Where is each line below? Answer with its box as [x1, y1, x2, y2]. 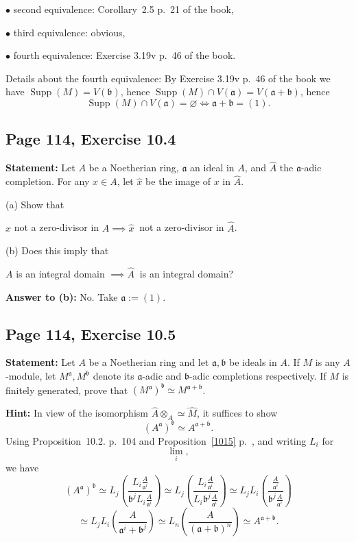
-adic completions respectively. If [189, 369, 327, 382]
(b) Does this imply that [5, 243, 109, 258]
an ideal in [190, 160, 235, 175]
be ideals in [229, 355, 277, 369]
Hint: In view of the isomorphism [5, 406, 148, 420]
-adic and [142, 369, 182, 382]
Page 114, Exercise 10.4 [5, 128, 176, 149]
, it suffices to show [197, 406, 278, 420]
